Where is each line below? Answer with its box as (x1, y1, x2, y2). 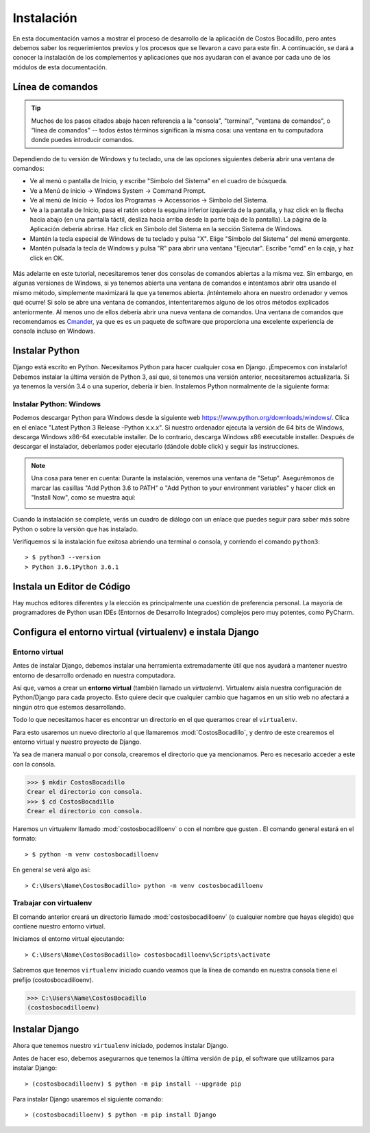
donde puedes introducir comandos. (31, 136, 134, 144)
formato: (12, 834, 37, 843)
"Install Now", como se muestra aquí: (31, 493, 136, 501)
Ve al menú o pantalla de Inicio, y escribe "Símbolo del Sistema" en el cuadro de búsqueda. (29, 177, 288, 185)
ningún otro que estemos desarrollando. (12, 703, 126, 711)
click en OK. (29, 254, 64, 262)
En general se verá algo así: (12, 865, 91, 874)
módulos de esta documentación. (12, 62, 108, 71)
